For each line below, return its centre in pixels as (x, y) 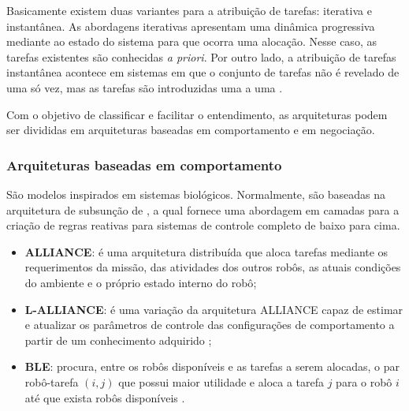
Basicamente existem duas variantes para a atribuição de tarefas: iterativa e (189, 10)
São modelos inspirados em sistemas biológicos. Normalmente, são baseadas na (196, 194)
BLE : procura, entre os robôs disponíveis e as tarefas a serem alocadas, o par (212, 366)
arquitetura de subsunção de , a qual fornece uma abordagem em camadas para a (203, 209)
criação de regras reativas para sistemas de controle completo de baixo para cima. (203, 225)
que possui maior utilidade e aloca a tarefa (221, 381)
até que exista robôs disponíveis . (105, 397)
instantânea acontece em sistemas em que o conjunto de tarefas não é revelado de (203, 72)
